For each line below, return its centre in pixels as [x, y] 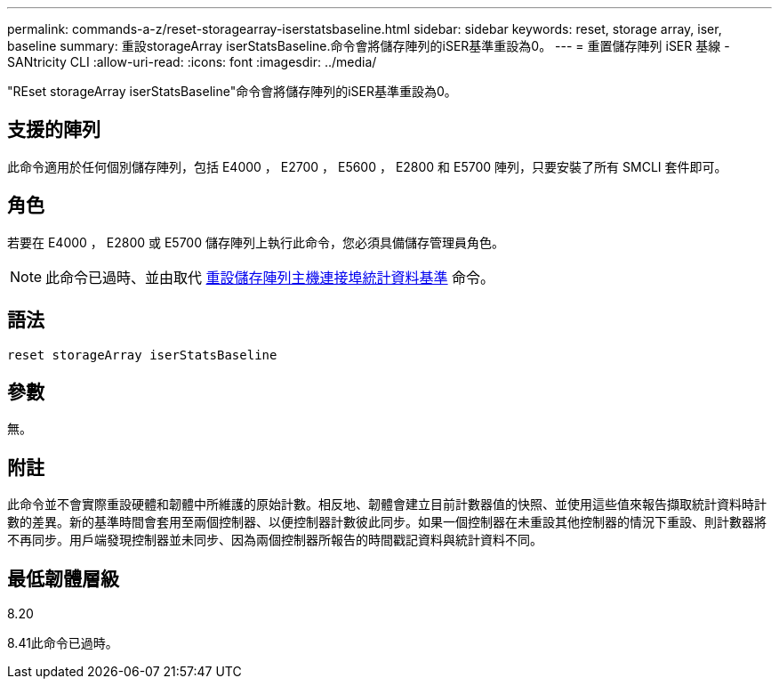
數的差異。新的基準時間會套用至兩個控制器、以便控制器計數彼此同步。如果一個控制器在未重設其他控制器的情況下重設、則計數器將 [387, 522]
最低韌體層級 [63, 578]
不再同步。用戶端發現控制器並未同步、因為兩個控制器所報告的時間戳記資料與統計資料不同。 [275, 540]
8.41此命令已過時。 [63, 643]
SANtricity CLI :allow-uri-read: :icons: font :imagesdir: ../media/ [192, 62]
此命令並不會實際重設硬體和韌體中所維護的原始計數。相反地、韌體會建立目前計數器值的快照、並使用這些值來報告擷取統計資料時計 [387, 504]
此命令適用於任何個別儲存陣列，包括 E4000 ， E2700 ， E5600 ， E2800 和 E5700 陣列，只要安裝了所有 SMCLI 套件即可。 [367, 166]
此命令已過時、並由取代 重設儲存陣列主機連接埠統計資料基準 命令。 [270, 277]
